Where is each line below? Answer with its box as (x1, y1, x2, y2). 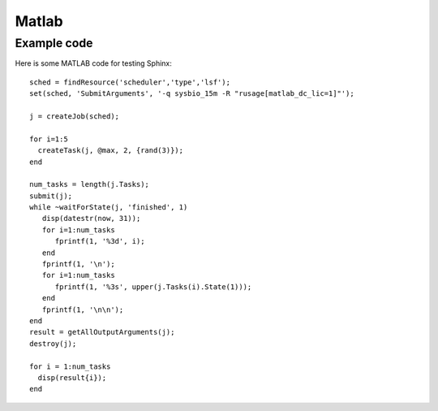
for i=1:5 (29, 134, 68, 144)
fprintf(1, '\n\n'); (41, 305, 124, 314)
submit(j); (29, 191, 73, 201)
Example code (15, 36, 93, 50)
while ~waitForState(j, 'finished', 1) (29, 203, 188, 212)
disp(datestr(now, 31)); (41, 214, 141, 223)
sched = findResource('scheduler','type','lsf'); (29, 77, 231, 87)
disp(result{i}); (37, 373, 107, 382)
